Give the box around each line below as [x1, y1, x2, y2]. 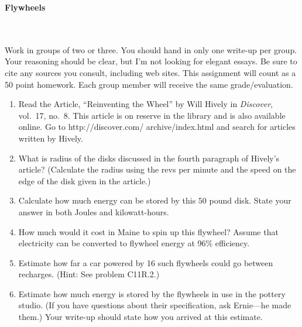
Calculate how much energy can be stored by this [18, 194, 196, 206]
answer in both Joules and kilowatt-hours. [18, 205, 169, 218]
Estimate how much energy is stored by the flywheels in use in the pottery [18, 287, 286, 300]
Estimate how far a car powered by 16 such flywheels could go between [18, 256, 273, 269]
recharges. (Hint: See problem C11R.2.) [18, 268, 160, 280]
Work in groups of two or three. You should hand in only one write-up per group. [5, 43, 297, 56]
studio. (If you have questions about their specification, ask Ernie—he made [18, 299, 291, 311]
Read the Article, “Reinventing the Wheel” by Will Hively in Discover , [18, 98, 273, 110]
